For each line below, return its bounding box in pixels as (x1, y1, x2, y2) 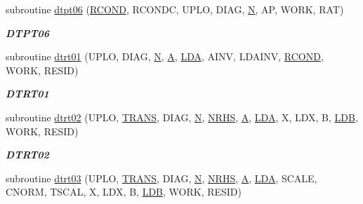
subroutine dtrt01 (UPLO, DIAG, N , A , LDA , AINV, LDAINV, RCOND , (6, 49, 324, 64)
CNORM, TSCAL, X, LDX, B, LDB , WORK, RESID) (6, 184, 242, 199)
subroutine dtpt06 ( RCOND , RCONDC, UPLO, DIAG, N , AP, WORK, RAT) (6, 2, 344, 16)
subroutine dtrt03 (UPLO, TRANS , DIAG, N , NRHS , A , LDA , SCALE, (6, 170, 317, 185)
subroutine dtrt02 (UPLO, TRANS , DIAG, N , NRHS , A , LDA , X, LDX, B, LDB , (6, 109, 358, 124)
